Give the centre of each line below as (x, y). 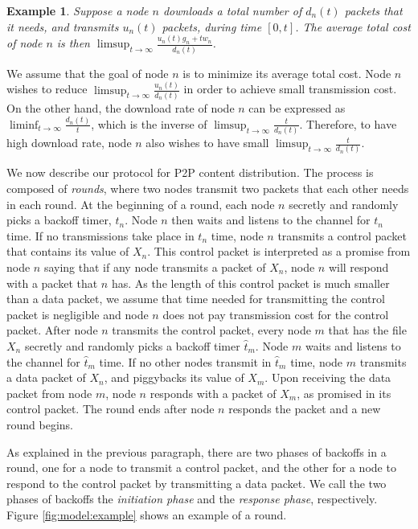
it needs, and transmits (63, 26)
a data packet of (46, 377)
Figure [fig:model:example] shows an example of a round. (147, 514)
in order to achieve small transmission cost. (290, 89)
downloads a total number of (232, 10)
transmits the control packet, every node (211, 330)
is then (73, 43)
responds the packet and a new (305, 409)
